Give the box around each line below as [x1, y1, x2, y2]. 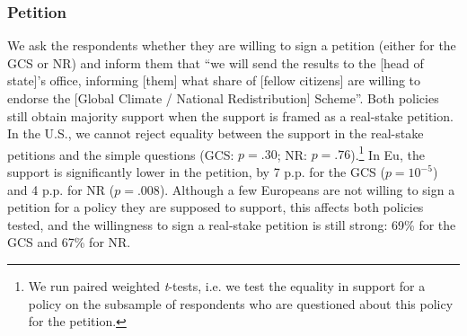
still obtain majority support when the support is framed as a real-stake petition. [7, 106, 454, 125]
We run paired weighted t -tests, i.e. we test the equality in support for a [28, 277, 426, 295]
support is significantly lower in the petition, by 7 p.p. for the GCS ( [7, 163, 385, 181]
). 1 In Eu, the [350, 142, 425, 164]
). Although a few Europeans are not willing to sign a [159, 180, 455, 199]
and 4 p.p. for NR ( [7, 180, 115, 199]
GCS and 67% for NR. [7, 233, 131, 252]
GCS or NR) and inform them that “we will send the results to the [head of [7, 53, 424, 72]
